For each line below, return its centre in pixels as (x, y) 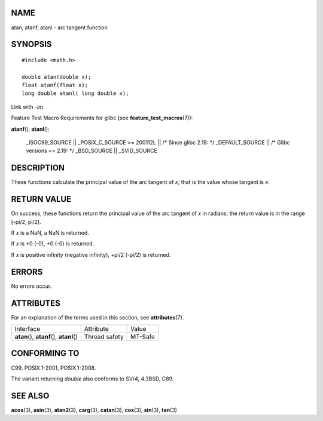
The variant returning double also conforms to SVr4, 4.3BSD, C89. (92, 379)
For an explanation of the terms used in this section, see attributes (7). (97, 317)
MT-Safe (143, 337)
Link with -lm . (28, 107)
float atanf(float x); (55, 85)
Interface (28, 329)
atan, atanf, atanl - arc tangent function (59, 27)
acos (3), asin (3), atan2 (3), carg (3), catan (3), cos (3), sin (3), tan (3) (94, 410)
